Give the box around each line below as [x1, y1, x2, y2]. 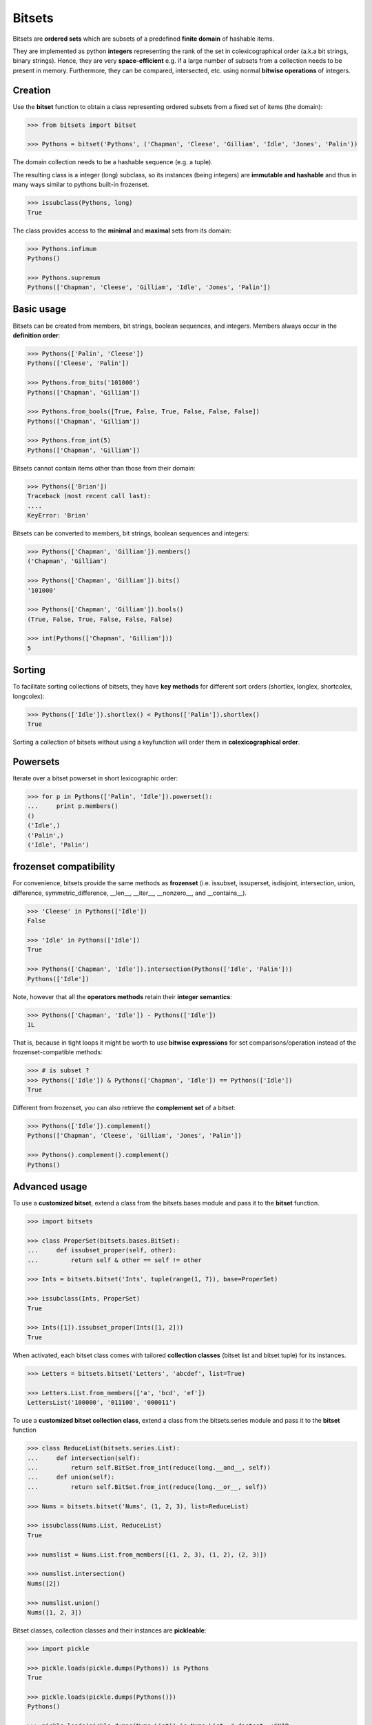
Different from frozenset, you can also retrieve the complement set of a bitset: [12, 1104, 236, 1112]
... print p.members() [27, 802, 118, 810]
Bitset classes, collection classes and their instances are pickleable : [12, 1626, 207, 1635]
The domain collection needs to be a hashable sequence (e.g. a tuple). [12, 158, 213, 166]
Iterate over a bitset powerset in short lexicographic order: [12, 774, 178, 782]
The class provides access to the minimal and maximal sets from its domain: [12, 226, 231, 235]
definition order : [12, 331, 61, 339]
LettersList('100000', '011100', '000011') [27, 1398, 177, 1406]
